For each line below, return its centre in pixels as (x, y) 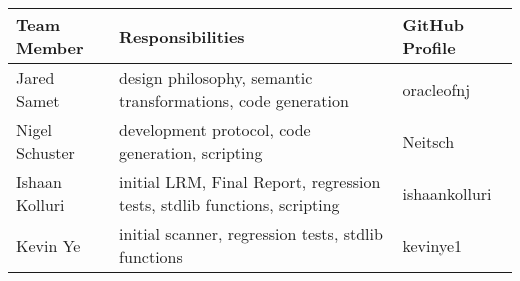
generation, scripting (191, 152)
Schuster (45, 152)
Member (50, 47)
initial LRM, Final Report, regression (250, 181)
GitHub (433, 24)
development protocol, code (215, 129)
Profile (429, 47)
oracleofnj (436, 89)
